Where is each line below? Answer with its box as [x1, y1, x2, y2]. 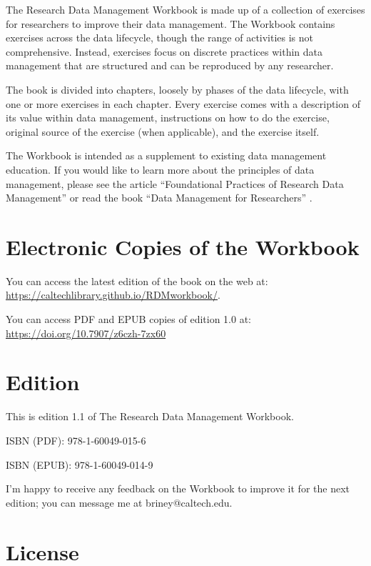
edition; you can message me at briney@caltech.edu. [6, 495, 233, 510]
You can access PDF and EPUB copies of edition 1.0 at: [6, 312, 251, 327]
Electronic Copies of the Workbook [6, 232, 360, 261]
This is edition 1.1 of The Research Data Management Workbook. [6, 409, 294, 424]
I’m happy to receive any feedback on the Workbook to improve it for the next [6, 481, 350, 496]
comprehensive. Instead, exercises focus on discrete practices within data [6, 44, 322, 59]
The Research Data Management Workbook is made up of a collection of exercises [6, 2, 365, 16]
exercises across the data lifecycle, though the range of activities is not [6, 30, 314, 45]
